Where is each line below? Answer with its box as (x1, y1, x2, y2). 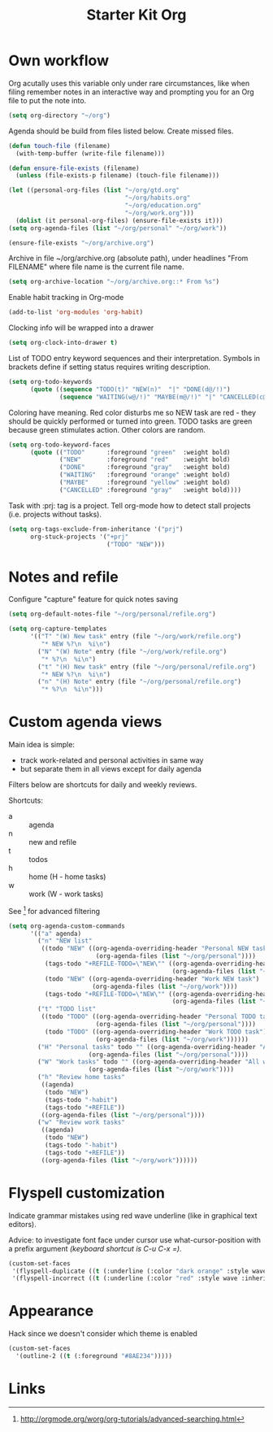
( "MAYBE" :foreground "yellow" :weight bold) (59, 478, 231, 487)
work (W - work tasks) (28, 889, 104, 899)
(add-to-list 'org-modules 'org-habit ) (8, 308, 144, 316)
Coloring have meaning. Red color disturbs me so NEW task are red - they (8, 407, 257, 417)
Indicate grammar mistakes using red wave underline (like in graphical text (8, 1210, 258, 1221)
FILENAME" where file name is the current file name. (8, 262, 184, 272)
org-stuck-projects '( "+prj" (29, 533, 129, 541)
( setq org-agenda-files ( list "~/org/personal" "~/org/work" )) (8, 224, 227, 233)
